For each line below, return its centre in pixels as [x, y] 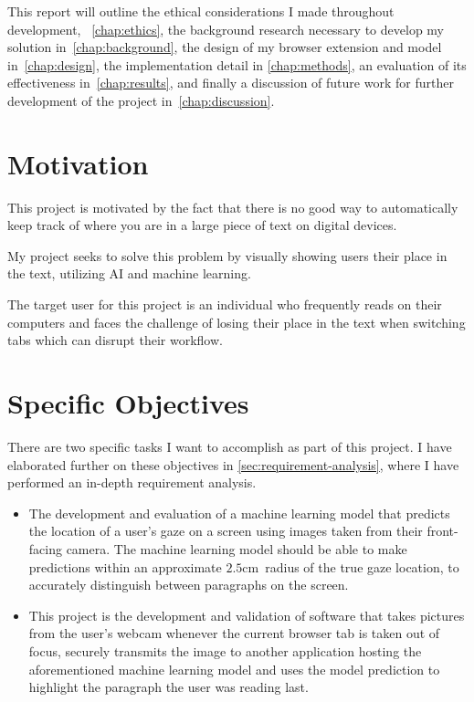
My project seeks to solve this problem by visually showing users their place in [227, 255]
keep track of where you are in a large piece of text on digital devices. [202, 225]
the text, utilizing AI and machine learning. [129, 273]
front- [442, 531]
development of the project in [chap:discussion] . [141, 100]
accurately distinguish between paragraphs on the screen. [189, 585]
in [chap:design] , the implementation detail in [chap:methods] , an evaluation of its [237, 64]
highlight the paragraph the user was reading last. [169, 687]
